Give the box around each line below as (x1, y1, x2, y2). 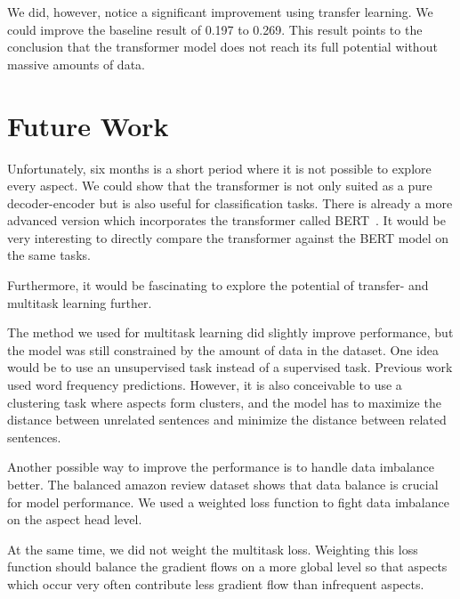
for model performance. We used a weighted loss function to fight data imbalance (7, 492, 449, 511)
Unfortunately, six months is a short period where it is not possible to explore (7, 158, 432, 177)
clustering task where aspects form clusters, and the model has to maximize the (7, 393, 441, 411)
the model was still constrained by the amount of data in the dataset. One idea (7, 340, 439, 359)
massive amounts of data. (7, 54, 145, 73)
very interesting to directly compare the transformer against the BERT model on (7, 228, 449, 247)
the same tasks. (7, 246, 91, 264)
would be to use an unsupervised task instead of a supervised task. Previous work (7, 358, 453, 376)
